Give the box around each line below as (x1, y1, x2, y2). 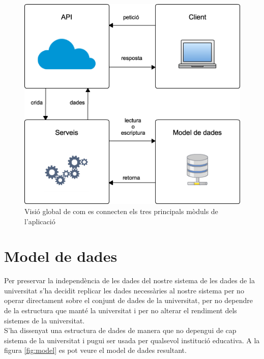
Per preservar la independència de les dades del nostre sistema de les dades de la (4, 275, 255, 286)
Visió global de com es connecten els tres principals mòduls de (24, 205, 218, 216)
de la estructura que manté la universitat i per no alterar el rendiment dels (4, 305, 237, 315)
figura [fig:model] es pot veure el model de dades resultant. (4, 345, 187, 355)
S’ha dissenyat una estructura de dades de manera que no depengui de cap (4, 325, 237, 336)
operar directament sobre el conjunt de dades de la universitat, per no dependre (4, 295, 253, 306)
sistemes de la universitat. (4, 315, 85, 325)
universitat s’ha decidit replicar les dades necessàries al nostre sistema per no (4, 285, 244, 295)
